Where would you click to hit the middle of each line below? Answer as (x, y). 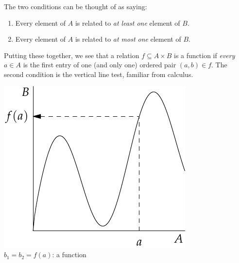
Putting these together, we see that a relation (72, 55)
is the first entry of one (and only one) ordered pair (100, 65)
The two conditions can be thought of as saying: (76, 6)
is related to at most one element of (128, 39)
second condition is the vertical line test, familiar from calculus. (99, 74)
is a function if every (205, 55)
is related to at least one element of (128, 23)
